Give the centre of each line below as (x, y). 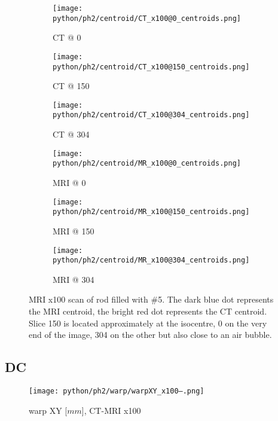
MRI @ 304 (74, 279)
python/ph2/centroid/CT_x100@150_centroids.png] (151, 67)
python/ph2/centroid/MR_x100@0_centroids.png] (147, 164)
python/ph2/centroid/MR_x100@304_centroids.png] (151, 260)
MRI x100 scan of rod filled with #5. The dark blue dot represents (151, 299)
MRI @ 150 (74, 231)
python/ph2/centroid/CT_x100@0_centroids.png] (147, 18)
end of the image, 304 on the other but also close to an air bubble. (150, 335)
